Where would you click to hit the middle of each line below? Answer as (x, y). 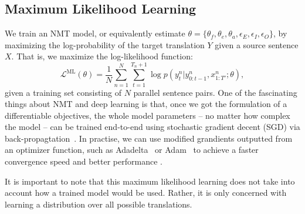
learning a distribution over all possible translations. (99, 204)
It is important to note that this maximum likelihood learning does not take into (150, 181)
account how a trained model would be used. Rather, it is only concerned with (146, 193)
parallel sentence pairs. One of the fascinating (215, 92)
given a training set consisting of (63, 92)
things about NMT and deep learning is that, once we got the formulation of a (146, 104)
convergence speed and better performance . (84, 161)
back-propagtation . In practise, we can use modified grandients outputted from (149, 138)
